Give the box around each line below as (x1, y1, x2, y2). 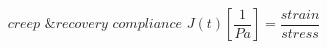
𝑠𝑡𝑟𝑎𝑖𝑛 (280, 7, 320, 22)
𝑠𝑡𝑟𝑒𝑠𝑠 (281, 26, 319, 41)
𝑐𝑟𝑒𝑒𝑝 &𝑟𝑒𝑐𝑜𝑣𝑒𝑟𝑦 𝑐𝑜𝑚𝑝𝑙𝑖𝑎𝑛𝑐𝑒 (7, 17, 183, 31)
